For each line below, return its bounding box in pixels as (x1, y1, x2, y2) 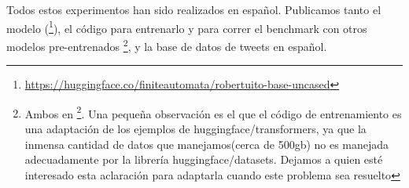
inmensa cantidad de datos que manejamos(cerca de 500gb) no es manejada (24, 136, 389, 152)
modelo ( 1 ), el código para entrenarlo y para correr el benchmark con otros (6, 17, 367, 36)
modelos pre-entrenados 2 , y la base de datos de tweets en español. (6, 35, 327, 54)
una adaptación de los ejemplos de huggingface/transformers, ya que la (24, 120, 367, 136)
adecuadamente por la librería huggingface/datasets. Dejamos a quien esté (24, 151, 383, 168)
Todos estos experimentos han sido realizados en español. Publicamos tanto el (6, 2, 381, 17)
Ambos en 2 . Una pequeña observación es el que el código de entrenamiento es (24, 103, 402, 121)
